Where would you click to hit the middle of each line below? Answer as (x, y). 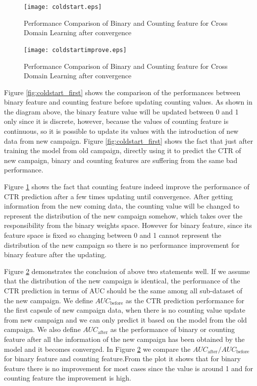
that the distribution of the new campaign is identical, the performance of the (122, 281)
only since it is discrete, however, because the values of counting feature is (116, 121)
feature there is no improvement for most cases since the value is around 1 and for (129, 368)
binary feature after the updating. (55, 254)
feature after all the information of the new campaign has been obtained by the (124, 339)
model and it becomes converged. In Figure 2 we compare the (97, 349)
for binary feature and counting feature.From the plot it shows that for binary (123, 358)
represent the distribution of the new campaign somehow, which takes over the (123, 215)
